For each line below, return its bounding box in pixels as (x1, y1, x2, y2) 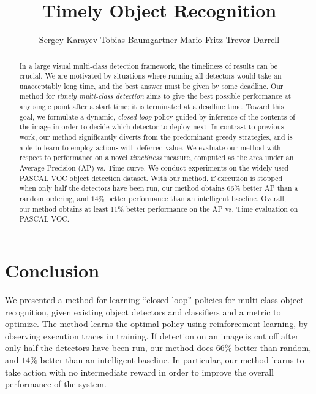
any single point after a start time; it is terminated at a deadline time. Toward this (19, 101, 284, 112)
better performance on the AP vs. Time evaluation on (126, 203, 298, 214)
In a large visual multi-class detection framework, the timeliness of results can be (19, 60, 278, 71)
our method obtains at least (19, 203, 108, 214)
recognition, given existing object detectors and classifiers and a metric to (5, 305, 281, 318)
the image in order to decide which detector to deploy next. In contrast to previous (19, 122, 284, 132)
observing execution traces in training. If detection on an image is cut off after (5, 329, 299, 342)
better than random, (235, 341, 312, 354)
